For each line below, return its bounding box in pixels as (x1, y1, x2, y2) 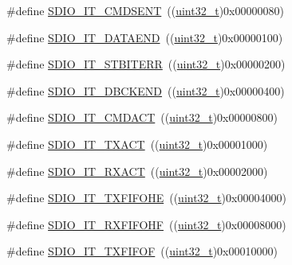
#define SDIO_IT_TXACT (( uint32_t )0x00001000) (6, 135, 268, 152)
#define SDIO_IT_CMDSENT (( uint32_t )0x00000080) (6, 2, 284, 18)
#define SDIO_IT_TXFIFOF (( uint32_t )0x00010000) (6, 243, 278, 259)
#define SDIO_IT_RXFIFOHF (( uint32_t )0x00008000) (6, 216, 286, 232)
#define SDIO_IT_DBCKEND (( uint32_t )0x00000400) (6, 82, 285, 99)
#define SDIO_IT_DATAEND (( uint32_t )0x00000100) (6, 29, 283, 45)
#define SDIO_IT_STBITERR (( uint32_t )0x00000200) (6, 56, 286, 72)
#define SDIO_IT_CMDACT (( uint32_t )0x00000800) (6, 109, 278, 126)
